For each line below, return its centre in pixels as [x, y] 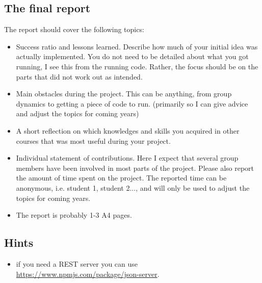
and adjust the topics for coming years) [77, 113]
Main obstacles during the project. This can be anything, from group [124, 94]
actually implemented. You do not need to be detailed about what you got [132, 56]
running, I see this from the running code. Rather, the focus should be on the [137, 66]
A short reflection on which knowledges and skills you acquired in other [128, 130]
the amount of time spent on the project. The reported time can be [121, 178]
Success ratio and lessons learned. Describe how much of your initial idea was [137, 46]
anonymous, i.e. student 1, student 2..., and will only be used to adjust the [133, 187]
